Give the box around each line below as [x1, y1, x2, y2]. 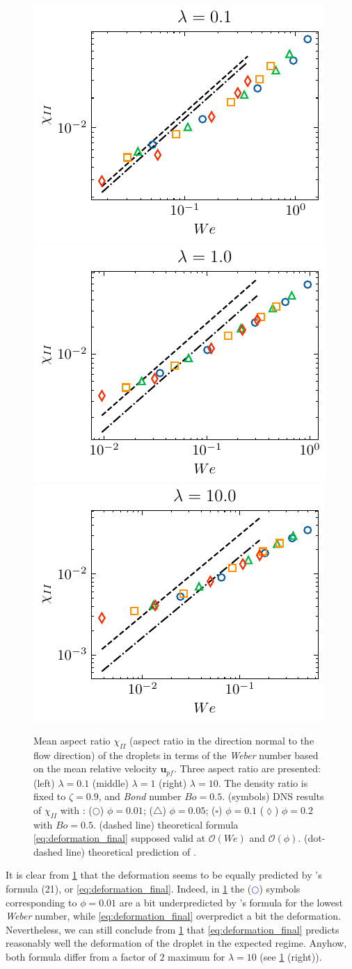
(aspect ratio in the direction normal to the [129, 733, 314, 747]
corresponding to [6, 895, 77, 909]
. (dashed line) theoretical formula [93, 817, 239, 831]
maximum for [168, 949, 225, 963]
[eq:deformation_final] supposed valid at [33, 831, 206, 845]
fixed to [33, 789, 66, 804]
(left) [33, 775, 55, 790]
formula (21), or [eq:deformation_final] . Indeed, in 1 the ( [6, 881, 252, 895]
